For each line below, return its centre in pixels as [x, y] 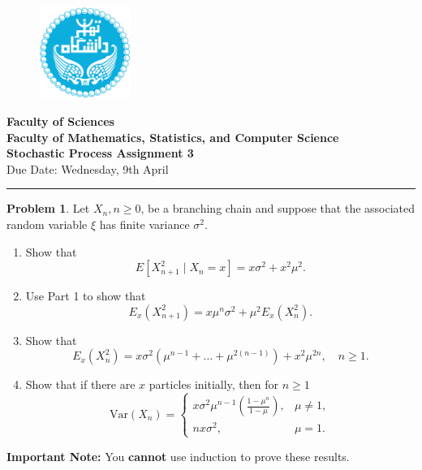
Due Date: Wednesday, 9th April [88, 168]
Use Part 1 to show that [86, 296]
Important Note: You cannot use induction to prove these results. [178, 456]
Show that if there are [80, 384]
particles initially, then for [214, 384]
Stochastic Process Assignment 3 [100, 153]
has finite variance [144, 224]
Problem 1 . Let [48, 208]
